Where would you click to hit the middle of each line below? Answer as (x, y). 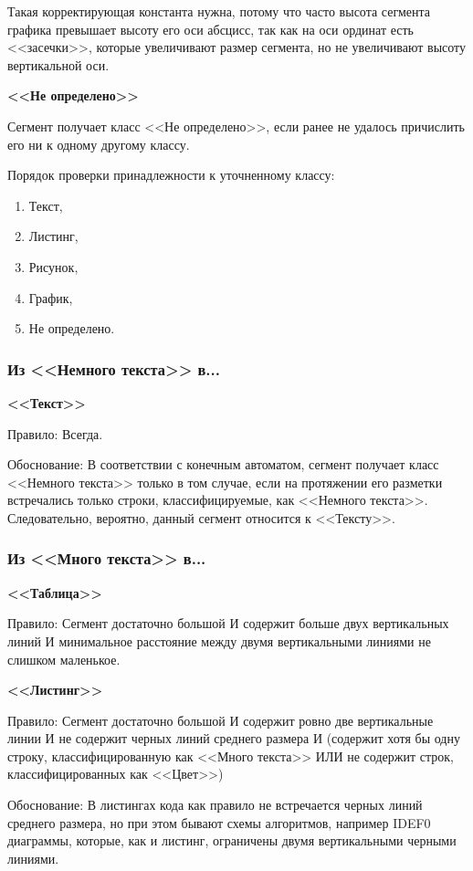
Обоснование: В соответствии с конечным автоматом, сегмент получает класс (223, 464)
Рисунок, (53, 266)
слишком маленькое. (64, 659)
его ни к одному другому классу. (99, 144)
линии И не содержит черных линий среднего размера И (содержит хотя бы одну (234, 738)
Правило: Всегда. (55, 433)
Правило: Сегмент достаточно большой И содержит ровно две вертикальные (221, 720)
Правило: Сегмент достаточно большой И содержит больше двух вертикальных (228, 623)
